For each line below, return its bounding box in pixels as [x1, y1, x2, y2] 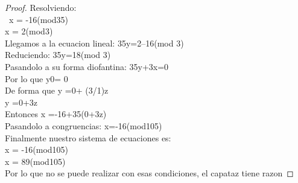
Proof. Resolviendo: [5, 1, 77, 13]
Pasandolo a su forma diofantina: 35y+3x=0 [5, 60, 169, 72]
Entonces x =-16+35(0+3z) [5, 108, 107, 120]
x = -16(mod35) [8, 13, 68, 25]
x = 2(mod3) [5, 25, 53, 37]
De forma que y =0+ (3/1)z [5, 84, 109, 97]
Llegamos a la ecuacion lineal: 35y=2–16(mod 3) [5, 36, 184, 49]
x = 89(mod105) [5, 155, 66, 167]
